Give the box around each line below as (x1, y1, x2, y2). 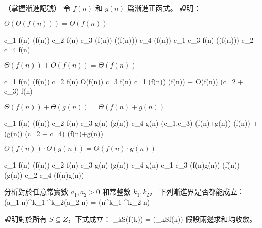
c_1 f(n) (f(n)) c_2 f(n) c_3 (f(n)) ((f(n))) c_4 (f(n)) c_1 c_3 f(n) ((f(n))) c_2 (4, 34, 254, 45)
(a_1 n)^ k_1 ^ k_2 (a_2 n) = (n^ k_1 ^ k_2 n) (4, 196, 150, 207)
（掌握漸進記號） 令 (4, 3, 71, 13)
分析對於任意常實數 (4, 186, 68, 197)
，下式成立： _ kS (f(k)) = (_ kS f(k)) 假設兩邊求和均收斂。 (68, 213, 257, 224)
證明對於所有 (4, 213, 47, 224)
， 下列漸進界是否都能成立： (149, 186, 244, 197)
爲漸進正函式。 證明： (127, 3, 201, 13)
